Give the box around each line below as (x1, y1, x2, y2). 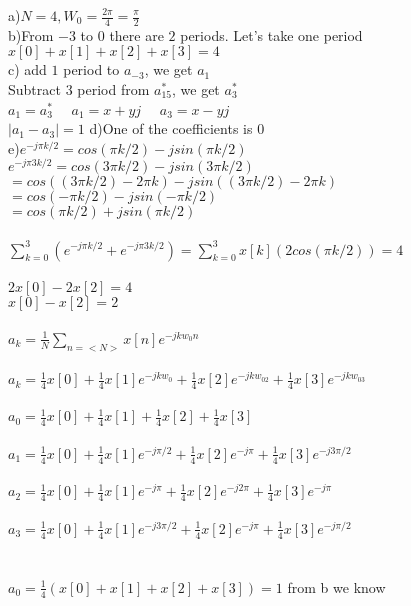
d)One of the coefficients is (89, 118, 253, 139)
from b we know (287, 576, 386, 597)
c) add (8, 59, 47, 80)
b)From (8, 24, 54, 45)
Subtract (8, 79, 61, 100)
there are (109, 24, 164, 45)
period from (77, 79, 150, 100)
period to (63, 59, 120, 80)
